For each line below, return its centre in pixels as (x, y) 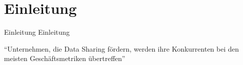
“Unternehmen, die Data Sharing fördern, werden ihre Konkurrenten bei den (121, 48)
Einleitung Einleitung (37, 32)
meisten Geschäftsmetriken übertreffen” (65, 58)
